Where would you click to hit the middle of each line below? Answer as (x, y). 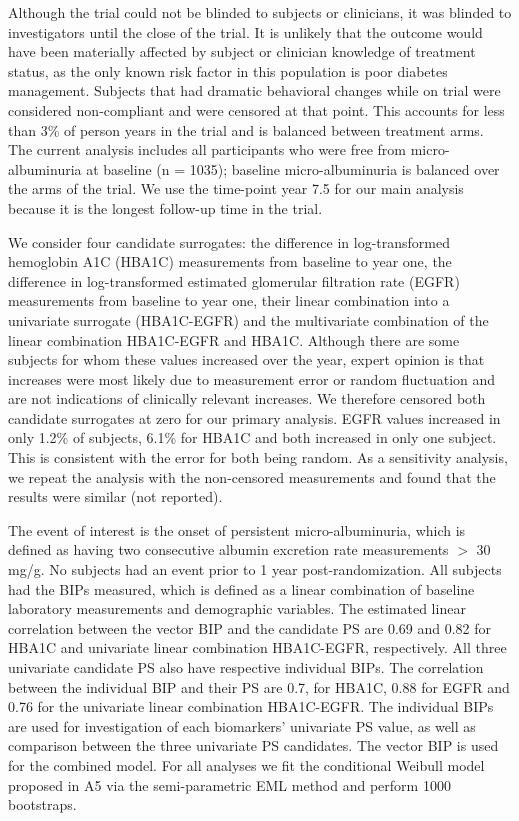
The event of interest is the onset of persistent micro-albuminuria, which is (237, 529)
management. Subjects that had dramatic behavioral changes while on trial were (254, 90)
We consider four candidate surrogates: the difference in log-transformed (229, 241)
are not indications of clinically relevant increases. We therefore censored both (247, 398)
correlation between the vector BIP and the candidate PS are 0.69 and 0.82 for (249, 627)
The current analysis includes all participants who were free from (207, 149)
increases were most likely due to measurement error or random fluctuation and (252, 378)
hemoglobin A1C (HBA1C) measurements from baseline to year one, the (230, 261)
